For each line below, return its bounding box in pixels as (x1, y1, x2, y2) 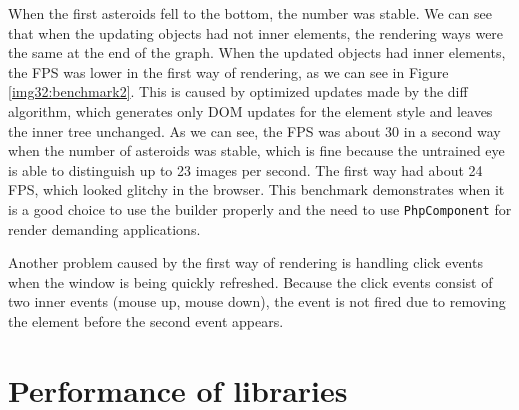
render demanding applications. (8, 218, 201, 239)
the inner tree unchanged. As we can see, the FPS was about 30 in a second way (8, 120, 501, 141)
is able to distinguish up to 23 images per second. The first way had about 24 (8, 159, 483, 180)
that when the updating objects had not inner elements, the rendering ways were (8, 22, 504, 43)
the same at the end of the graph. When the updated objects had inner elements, (8, 42, 506, 63)
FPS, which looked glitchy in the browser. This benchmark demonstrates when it (8, 179, 505, 200)
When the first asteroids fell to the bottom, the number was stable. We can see (8, 3, 492, 23)
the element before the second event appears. (8, 310, 284, 331)
